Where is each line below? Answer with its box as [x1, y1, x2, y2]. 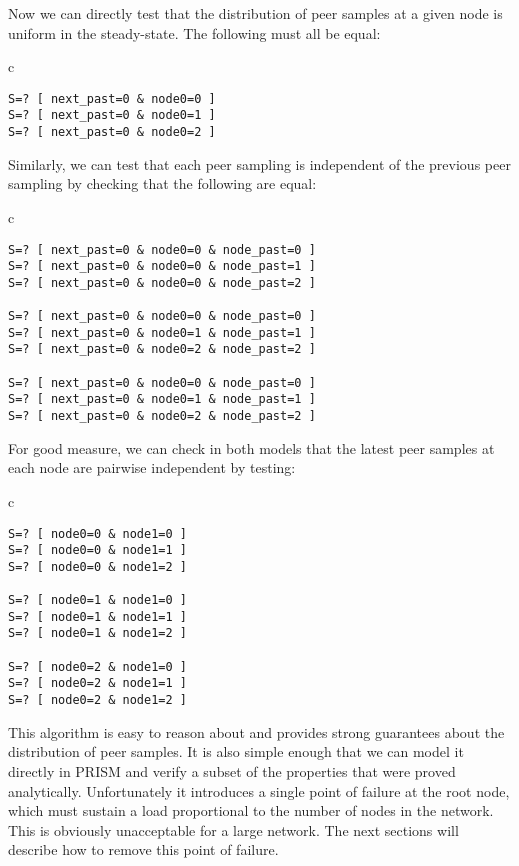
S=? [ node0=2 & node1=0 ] [8, 659, 187, 674]
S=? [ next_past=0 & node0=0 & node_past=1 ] [8, 259, 316, 274]
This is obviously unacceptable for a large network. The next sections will [8, 819, 459, 840]
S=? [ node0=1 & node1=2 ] [8, 626, 187, 641]
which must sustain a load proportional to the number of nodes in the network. [8, 800, 494, 821]
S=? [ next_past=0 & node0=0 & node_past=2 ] [8, 275, 316, 290]
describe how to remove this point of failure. [8, 839, 279, 860]
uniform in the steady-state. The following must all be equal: [8, 22, 381, 43]
